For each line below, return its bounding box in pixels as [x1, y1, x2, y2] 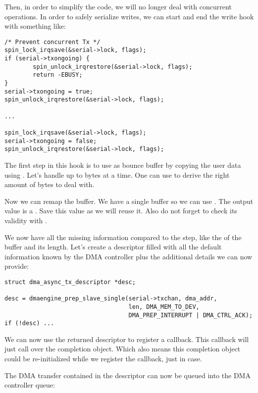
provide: [4, 261, 29, 271]
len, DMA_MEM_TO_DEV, [128, 303, 200, 310]
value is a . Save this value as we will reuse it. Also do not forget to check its [4, 205, 237, 216]
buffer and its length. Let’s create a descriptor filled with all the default [4, 242, 222, 252]
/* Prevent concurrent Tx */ [4, 38, 101, 46]
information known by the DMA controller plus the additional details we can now [4, 251, 253, 261]
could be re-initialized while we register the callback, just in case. [4, 353, 202, 364]
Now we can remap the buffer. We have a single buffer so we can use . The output [4, 196, 254, 206]
